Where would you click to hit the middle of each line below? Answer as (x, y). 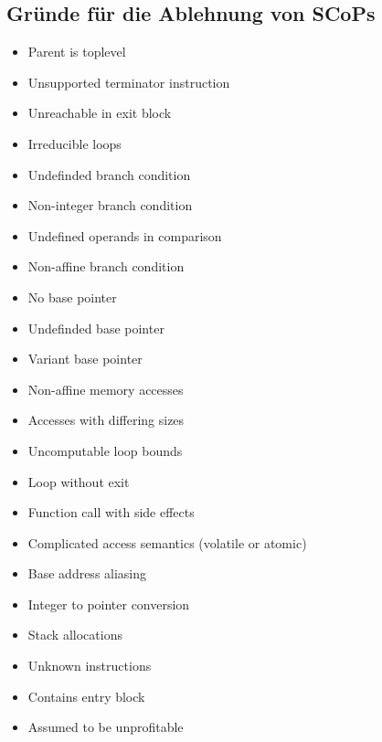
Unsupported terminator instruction (129, 82)
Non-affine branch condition (106, 266)
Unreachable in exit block (100, 113)
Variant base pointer (85, 359)
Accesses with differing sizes (106, 420)
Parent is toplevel (77, 52)
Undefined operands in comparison (125, 235)
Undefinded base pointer (96, 328)
